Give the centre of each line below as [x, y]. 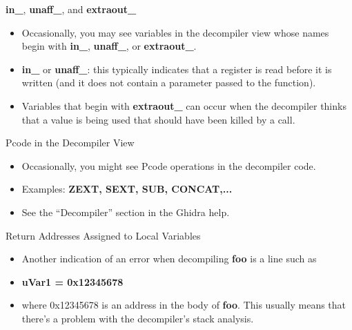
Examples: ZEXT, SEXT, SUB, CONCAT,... [127, 189]
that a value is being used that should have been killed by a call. [158, 119]
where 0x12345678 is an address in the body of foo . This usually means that [184, 305]
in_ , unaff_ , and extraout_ [71, 9]
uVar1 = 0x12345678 [72, 281]
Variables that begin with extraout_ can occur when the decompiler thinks [184, 105]
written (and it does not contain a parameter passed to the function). [169, 82]
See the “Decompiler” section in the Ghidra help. [126, 212]
